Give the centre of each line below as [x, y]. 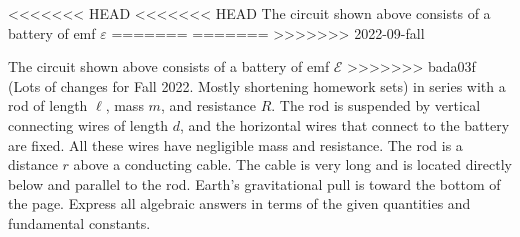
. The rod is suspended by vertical [376, 105]
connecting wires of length [88, 124]
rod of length [48, 105]
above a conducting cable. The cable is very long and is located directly [293, 164]
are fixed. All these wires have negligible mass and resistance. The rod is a [235, 144]
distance [33, 164]
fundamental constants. [79, 222]
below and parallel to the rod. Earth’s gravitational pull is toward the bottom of [254, 183]
